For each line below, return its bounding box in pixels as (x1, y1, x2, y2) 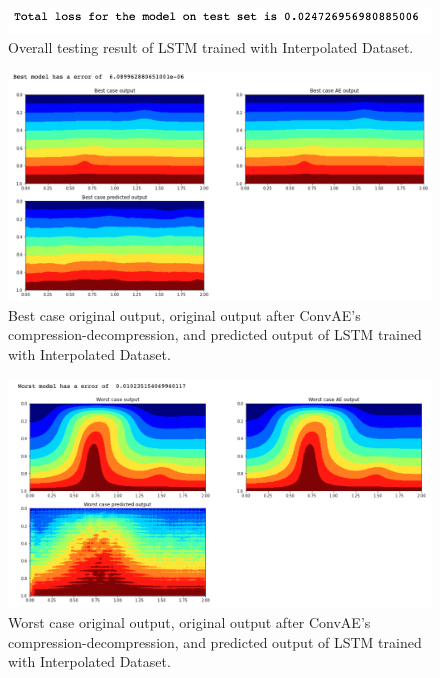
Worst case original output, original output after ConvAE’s (8, 612, 371, 633)
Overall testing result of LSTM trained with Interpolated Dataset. (8, 37, 414, 58)
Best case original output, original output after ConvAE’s (8, 304, 361, 325)
